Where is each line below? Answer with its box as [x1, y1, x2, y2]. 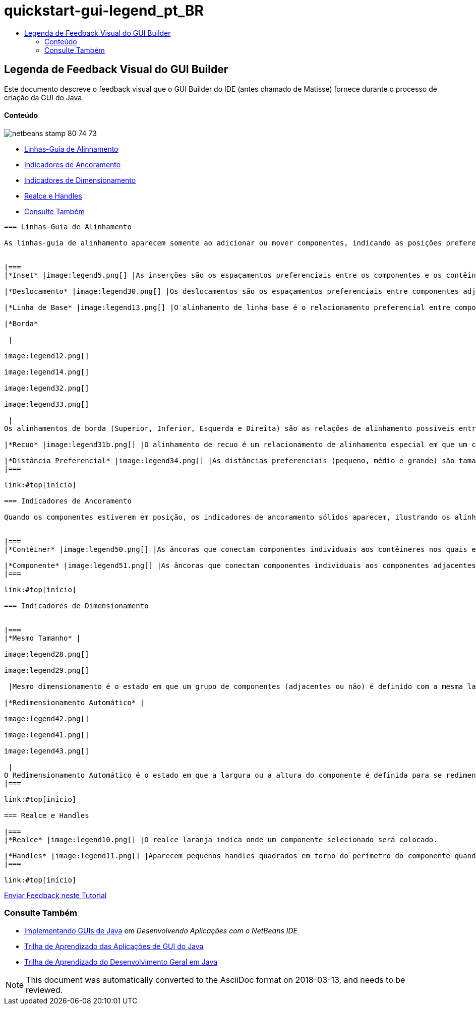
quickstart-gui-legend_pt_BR [4, 2, 204, 19]
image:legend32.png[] [4, 384, 89, 392]
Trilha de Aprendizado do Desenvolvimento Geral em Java [24, 957, 218, 966]
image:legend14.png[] [4, 367, 89, 376]
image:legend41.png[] [4, 730, 89, 739]
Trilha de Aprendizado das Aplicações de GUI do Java [24, 941, 204, 951]
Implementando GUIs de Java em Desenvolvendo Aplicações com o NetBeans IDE [24, 926, 298, 935]
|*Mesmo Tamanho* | [4, 634, 81, 642]
